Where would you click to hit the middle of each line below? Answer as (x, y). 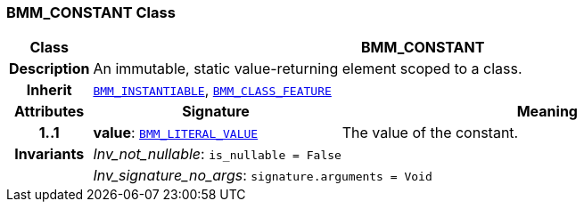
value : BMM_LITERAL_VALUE (176, 133)
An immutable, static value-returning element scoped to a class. (308, 69)
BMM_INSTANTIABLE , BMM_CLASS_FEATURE (212, 90)
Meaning (547, 112)
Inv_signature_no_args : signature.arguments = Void (263, 176)
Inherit (49, 90)
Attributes (49, 112)
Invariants (49, 154)
